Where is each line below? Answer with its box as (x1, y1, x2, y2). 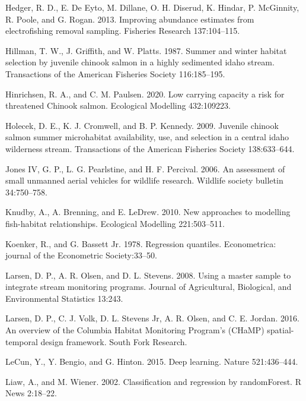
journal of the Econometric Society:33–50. (5, 249, 157, 261)
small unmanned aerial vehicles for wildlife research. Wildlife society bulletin (5, 174, 283, 187)
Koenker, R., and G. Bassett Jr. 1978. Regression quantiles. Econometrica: (5, 237, 276, 250)
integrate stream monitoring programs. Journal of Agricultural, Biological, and (5, 280, 292, 293)
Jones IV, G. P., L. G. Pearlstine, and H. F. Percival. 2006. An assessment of (5, 162, 285, 175)
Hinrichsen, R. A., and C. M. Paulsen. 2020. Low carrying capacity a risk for (5, 87, 285, 100)
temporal (5, 335, 38, 348)
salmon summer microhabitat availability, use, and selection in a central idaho (5, 131, 289, 143)
